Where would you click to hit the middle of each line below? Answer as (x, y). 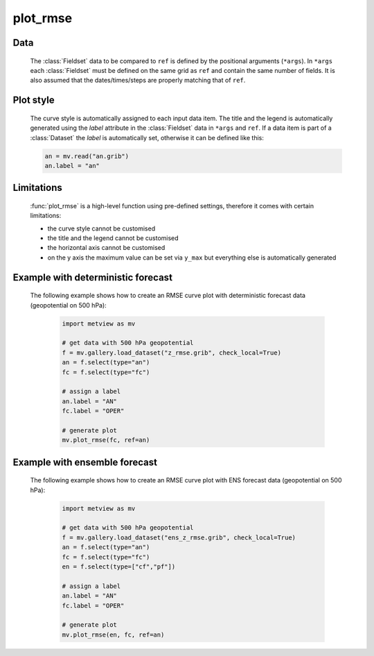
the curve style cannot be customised (101, 228)
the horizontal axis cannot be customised (106, 248)
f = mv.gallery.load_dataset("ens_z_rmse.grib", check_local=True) (179, 537)
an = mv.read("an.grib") (87, 156)
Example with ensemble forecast (85, 462)
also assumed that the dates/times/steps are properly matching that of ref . (138, 81)
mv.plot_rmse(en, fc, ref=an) (113, 634)
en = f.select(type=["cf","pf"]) (119, 567)
